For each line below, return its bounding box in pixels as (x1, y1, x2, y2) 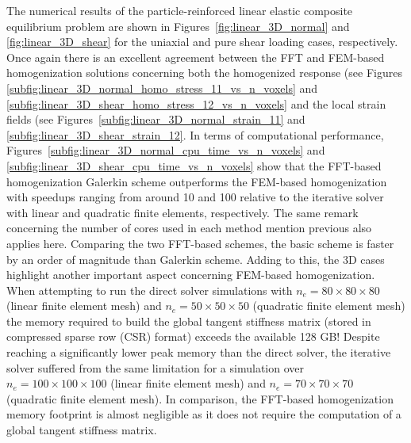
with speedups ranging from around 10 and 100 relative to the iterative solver (6, 189, 384, 205)
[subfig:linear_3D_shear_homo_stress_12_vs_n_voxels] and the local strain (6, 95, 386, 112)
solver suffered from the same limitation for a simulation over (6, 359, 304, 376)
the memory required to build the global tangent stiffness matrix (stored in (6, 312, 371, 329)
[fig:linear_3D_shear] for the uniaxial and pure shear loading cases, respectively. (6, 33, 398, 50)
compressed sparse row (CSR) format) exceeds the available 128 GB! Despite (6, 328, 380, 345)
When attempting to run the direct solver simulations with (6, 281, 293, 298)
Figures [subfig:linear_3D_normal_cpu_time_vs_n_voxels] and (6, 142, 325, 158)
